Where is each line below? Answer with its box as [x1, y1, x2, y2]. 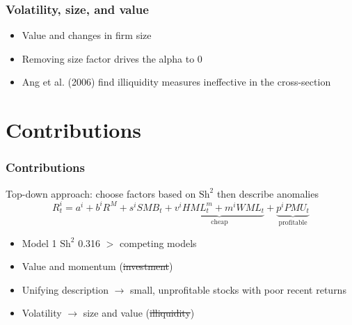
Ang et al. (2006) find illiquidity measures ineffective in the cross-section [22, 74, 331, 89]
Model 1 [22, 235, 57, 250]
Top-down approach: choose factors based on [6, 186, 196, 200]
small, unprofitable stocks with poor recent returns [130, 282, 346, 296]
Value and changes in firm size [22, 28, 152, 42]
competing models [120, 235, 197, 250]
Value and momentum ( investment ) [22, 259, 173, 274]
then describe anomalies [216, 186, 319, 200]
